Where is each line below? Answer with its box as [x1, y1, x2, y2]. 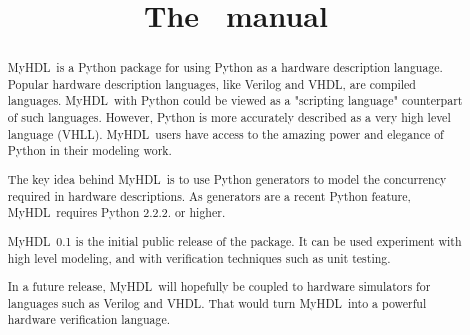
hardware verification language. [7, 311, 171, 328]
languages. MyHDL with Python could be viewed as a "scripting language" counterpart [7, 92, 463, 109]
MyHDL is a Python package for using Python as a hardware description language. [7, 59, 443, 76]
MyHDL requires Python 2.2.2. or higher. [7, 204, 226, 221]
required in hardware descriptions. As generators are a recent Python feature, [7, 187, 411, 204]
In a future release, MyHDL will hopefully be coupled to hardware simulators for [7, 278, 431, 295]
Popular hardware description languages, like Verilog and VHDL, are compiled [7, 75, 416, 92]
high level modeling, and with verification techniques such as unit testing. [7, 249, 391, 266]
